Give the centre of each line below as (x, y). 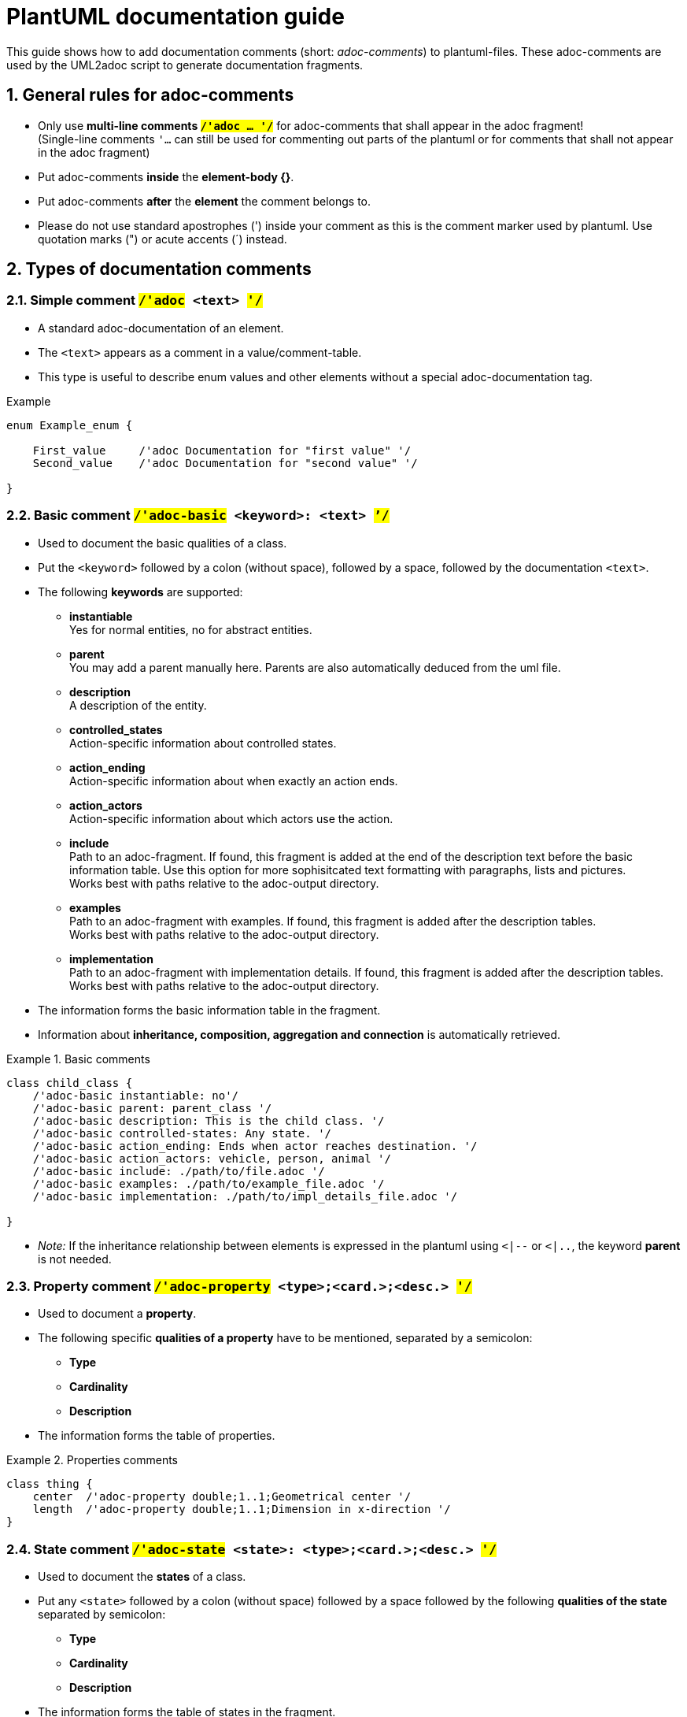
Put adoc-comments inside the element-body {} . (166, 176)
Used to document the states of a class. (142, 1577)
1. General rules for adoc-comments (150, 95)
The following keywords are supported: (140, 591)
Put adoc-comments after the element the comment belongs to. (205, 201)
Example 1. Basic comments (78, 1059)
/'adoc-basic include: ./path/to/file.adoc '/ (179, 1171)
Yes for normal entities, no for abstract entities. (191, 629)
